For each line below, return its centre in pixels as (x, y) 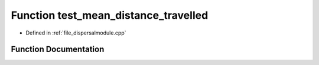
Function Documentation (58, 49)
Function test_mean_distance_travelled (110, 15)
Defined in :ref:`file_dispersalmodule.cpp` (76, 33)
